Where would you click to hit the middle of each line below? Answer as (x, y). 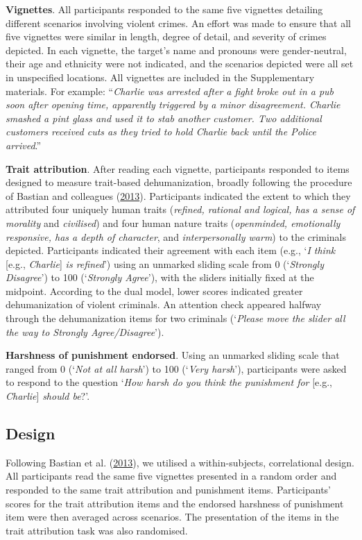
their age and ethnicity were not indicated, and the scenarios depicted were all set (180, 64)
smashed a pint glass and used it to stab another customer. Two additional (164, 118)
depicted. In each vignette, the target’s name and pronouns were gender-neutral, (176, 50)
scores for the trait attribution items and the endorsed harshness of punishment (175, 503)
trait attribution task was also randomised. (97, 530)
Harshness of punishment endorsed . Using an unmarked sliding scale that (173, 355)
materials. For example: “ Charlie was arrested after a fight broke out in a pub (170, 91)
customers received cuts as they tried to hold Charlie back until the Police (161, 132)
